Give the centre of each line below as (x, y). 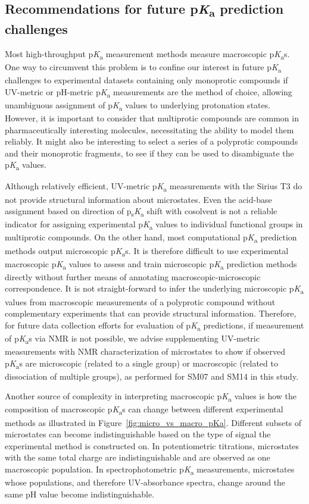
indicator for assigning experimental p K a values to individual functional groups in (154, 225)
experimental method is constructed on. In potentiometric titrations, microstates (152, 445)
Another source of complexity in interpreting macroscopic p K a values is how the (151, 397)
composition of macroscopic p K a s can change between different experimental (144, 410)
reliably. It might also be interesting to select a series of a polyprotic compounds (152, 141)
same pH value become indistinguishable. (80, 494)
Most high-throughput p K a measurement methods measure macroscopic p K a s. (147, 54)
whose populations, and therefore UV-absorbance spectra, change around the (145, 482)
